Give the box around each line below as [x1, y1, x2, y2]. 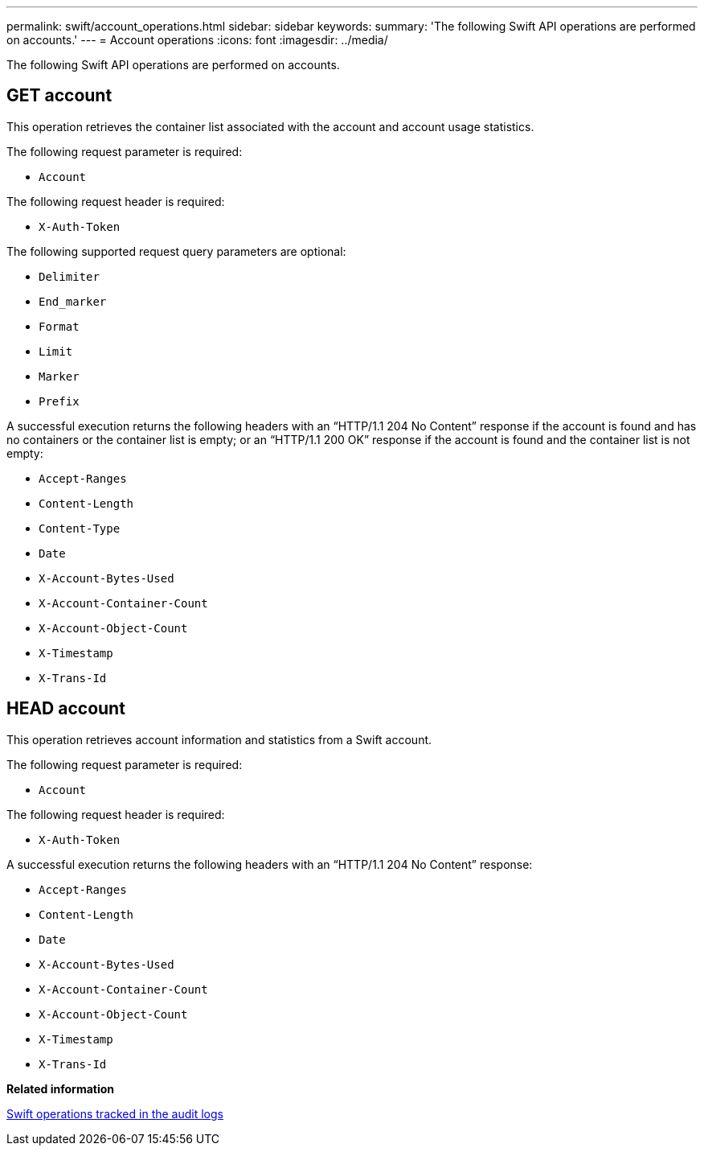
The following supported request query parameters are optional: [6, 244, 346, 258]
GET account [6, 85, 113, 106]
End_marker [39, 294, 107, 308]
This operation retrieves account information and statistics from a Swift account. [6, 732, 432, 747]
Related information [6, 1081, 115, 1096]
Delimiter [39, 269, 100, 283]
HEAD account [6, 698, 125, 719]
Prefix [39, 394, 80, 408]
